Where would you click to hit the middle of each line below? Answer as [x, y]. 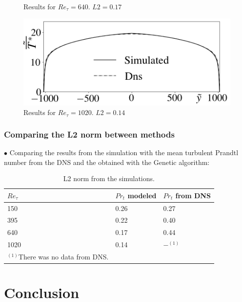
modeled [142, 195]
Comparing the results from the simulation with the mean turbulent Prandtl [124, 152]
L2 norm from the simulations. [109, 178]
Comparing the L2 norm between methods [89, 134]
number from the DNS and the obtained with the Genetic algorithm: [107, 162]
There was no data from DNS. [63, 256]
